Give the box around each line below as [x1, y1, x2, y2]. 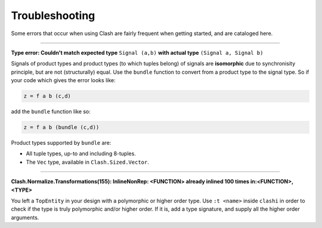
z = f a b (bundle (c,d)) [23, 124, 100, 131]
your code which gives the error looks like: [11, 77, 116, 84]
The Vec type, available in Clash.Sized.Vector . [26, 158, 149, 165]
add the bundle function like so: [11, 108, 91, 115]
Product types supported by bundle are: [11, 139, 112, 146]
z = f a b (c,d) [23, 93, 72, 99]
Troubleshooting [11, 9, 95, 22]
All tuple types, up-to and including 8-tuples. [26, 150, 137, 157]
